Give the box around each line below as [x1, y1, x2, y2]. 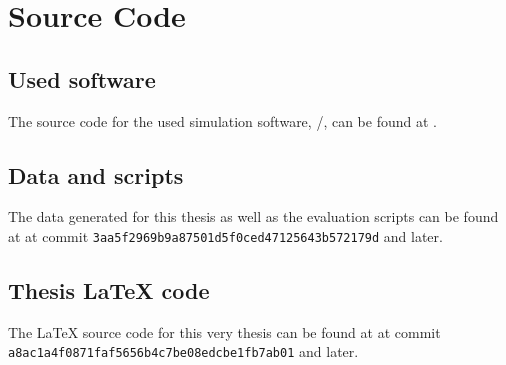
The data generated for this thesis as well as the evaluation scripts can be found [8, 206, 499, 227]
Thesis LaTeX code [8, 275, 210, 306]
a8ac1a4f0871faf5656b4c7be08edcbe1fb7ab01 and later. [8, 341, 359, 362]
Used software [8, 63, 156, 94]
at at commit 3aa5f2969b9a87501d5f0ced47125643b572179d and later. [8, 225, 443, 246]
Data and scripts [8, 159, 184, 190]
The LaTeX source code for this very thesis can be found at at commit [8, 321, 441, 342]
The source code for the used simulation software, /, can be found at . [8, 110, 437, 131]
